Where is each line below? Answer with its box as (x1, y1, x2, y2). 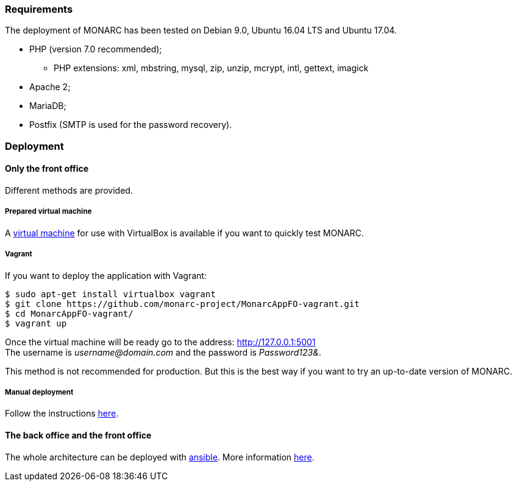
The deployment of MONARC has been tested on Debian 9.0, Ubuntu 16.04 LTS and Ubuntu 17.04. (5, 25, 397, 36)
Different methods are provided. (5, 185, 133, 195)
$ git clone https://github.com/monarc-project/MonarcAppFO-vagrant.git (5, 298, 360, 309)
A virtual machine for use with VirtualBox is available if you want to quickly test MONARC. (5, 227, 364, 238)
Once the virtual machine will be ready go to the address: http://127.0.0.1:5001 (5, 336, 316, 347)
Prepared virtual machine (5, 207, 92, 216)
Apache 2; (29, 82, 71, 93)
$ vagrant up (5, 318, 67, 328)
